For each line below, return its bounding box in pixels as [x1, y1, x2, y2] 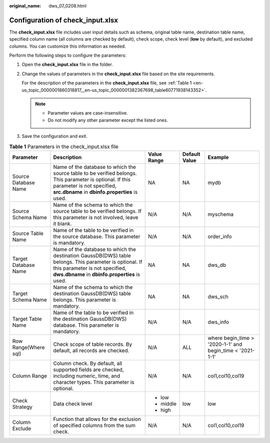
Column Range [12, 372, 47, 379]
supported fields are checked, [53, 366, 124, 373]
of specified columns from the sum [53, 421, 136, 428]
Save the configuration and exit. [21, 133, 87, 139]
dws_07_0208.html [48, 3, 87, 9]
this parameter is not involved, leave [53, 213, 138, 220]
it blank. [53, 220, 72, 227]
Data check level [53, 400, 92, 407]
